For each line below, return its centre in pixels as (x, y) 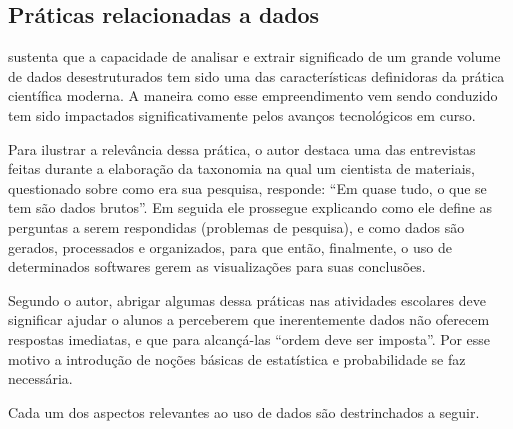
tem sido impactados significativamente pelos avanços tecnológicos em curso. (242, 114)
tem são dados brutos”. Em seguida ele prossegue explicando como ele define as (250, 207)
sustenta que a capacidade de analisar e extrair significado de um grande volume (254, 56)
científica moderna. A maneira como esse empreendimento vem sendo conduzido (253, 95)
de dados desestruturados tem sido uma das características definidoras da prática (256, 75)
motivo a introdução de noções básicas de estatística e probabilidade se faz (237, 358)
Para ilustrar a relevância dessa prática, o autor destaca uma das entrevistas (242, 148)
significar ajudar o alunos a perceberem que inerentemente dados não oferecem (249, 319)
